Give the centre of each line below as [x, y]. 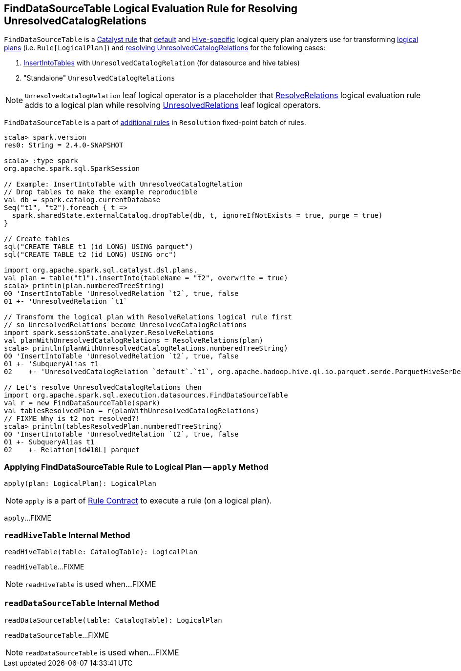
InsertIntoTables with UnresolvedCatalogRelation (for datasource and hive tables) [162, 63]
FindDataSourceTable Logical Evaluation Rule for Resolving [151, 9]
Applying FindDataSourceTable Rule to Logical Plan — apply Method [136, 467]
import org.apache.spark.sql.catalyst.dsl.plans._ [103, 270]
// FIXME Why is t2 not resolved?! [72, 419]
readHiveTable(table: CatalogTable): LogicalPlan [101, 552]
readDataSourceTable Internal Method [82, 603]
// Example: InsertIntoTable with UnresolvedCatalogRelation [123, 184]
